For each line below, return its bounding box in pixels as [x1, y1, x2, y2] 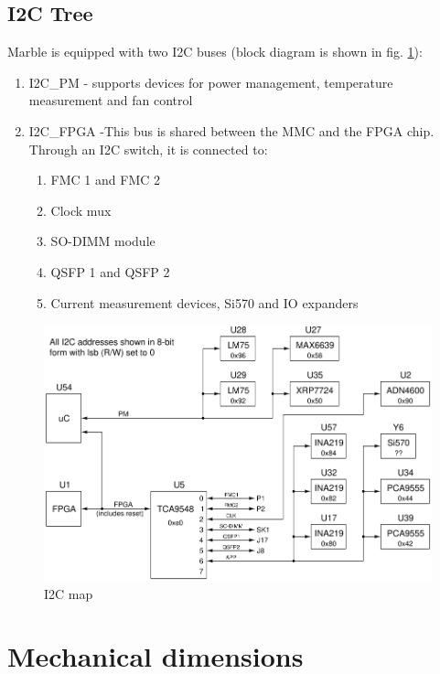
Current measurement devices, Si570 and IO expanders [50, 293, 359, 312]
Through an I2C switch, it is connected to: [28, 139, 268, 158]
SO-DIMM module [50, 231, 156, 251]
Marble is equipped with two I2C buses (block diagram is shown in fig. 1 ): [7, 42, 423, 61]
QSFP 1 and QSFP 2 [50, 262, 170, 281]
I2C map [44, 583, 93, 603]
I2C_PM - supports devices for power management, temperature [28, 72, 393, 91]
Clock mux [50, 200, 112, 219]
